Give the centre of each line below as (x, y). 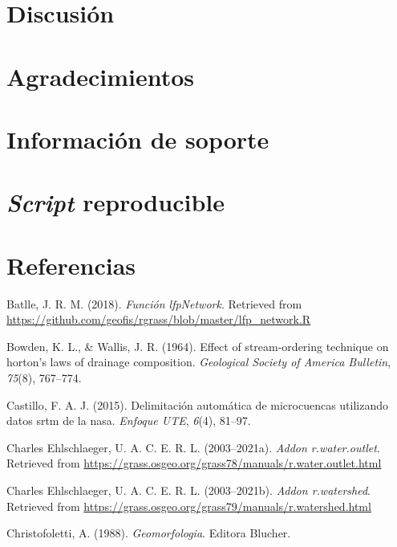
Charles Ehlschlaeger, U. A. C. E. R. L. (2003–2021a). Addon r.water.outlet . (193, 447)
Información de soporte (138, 139)
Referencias (71, 265)
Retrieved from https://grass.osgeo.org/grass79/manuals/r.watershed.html (189, 506)
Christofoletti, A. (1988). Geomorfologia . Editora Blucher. (149, 533)
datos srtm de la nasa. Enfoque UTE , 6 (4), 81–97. (129, 420)
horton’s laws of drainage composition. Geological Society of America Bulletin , (199, 362)
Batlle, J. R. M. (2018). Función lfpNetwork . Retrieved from (154, 303)
